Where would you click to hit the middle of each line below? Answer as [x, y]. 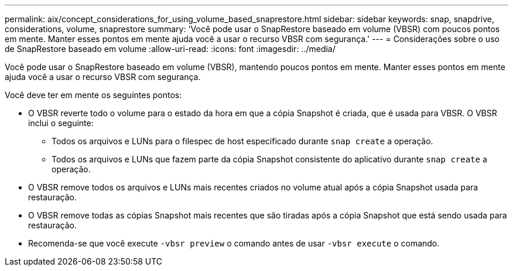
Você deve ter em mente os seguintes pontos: [93, 95]
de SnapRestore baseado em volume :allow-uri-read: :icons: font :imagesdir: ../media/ [170, 49]
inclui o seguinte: [61, 123]
